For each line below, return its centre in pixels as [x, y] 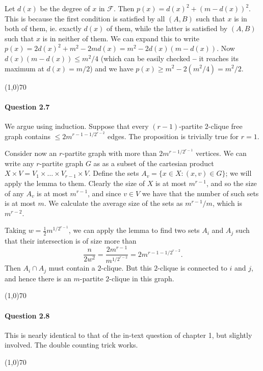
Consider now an [31, 153]
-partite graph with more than [110, 153]
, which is [227, 203]
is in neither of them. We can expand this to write [121, 38]
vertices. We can [221, 153]
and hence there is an [38, 278]
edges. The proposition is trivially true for [173, 136]
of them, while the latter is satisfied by [167, 28]
